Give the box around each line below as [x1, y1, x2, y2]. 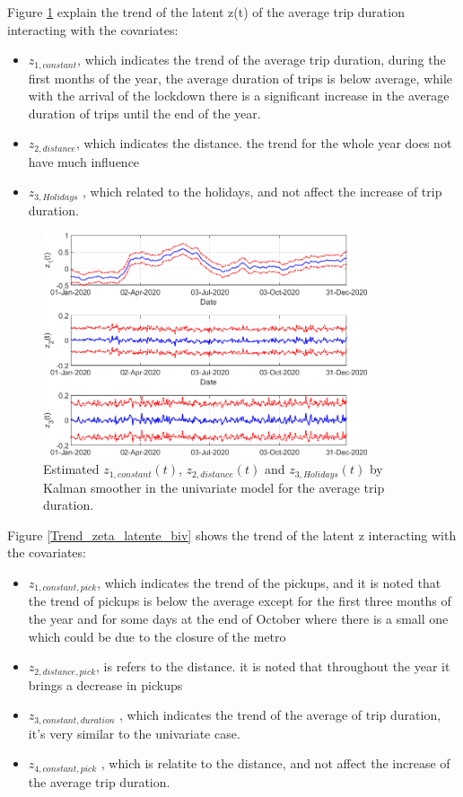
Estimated [43, 460, 100, 478]
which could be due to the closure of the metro [28, 626, 286, 645]
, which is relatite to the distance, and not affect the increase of [100, 754, 450, 773]
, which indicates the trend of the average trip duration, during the [77, 50, 446, 69]
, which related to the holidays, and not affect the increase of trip [83, 182, 442, 201]
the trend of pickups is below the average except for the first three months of [28, 591, 451, 610]
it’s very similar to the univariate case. [28, 723, 240, 742]
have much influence [28, 152, 140, 171]
